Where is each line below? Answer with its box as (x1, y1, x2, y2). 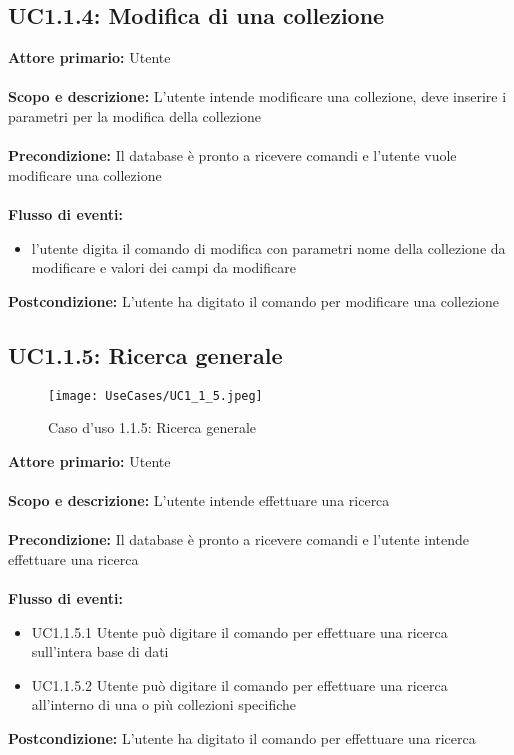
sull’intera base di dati (31, 641, 169, 662)
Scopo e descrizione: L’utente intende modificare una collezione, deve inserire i (8, 86, 507, 107)
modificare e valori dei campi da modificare (31, 257, 296, 278)
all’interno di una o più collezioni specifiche (31, 694, 296, 715)
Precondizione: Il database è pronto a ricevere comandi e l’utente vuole (8, 145, 457, 166)
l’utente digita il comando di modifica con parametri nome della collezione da (31, 237, 506, 258)
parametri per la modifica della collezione (8, 105, 261, 126)
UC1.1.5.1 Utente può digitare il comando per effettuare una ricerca (31, 621, 448, 642)
